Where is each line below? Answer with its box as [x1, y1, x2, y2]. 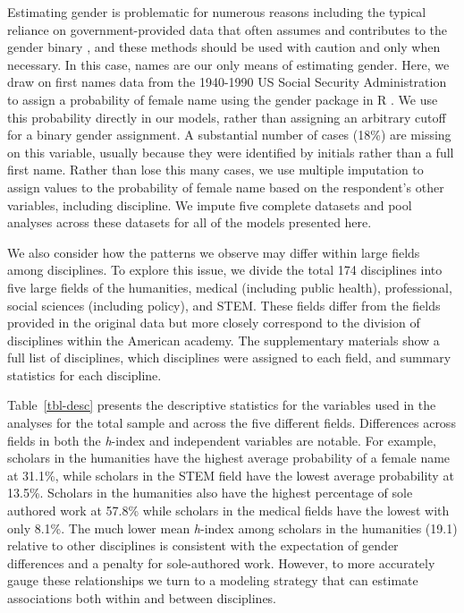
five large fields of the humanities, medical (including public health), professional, [7, 277, 452, 296]
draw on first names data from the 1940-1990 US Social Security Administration [7, 72, 447, 91]
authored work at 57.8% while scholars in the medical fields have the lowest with [7, 501, 450, 520]
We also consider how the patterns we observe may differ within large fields [7, 243, 420, 261]
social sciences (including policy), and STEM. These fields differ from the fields [7, 295, 441, 314]
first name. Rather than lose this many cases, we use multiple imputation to [7, 160, 424, 179]
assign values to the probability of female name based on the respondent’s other [7, 177, 444, 196]
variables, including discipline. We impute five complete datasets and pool [7, 195, 412, 214]
